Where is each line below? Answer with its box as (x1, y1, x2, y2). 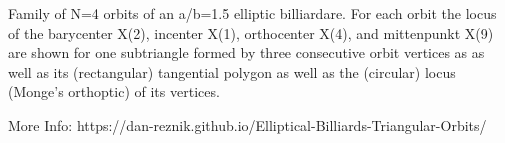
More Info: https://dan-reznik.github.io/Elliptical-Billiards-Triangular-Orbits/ (8, 114, 487, 135)
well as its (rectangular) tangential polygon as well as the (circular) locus (8, 61, 456, 82)
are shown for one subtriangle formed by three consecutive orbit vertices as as (8, 42, 485, 63)
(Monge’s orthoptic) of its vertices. (8, 81, 220, 102)
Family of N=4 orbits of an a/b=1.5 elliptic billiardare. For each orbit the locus (8, 3, 497, 23)
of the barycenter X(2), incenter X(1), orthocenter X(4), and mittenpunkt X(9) (8, 22, 494, 43)
